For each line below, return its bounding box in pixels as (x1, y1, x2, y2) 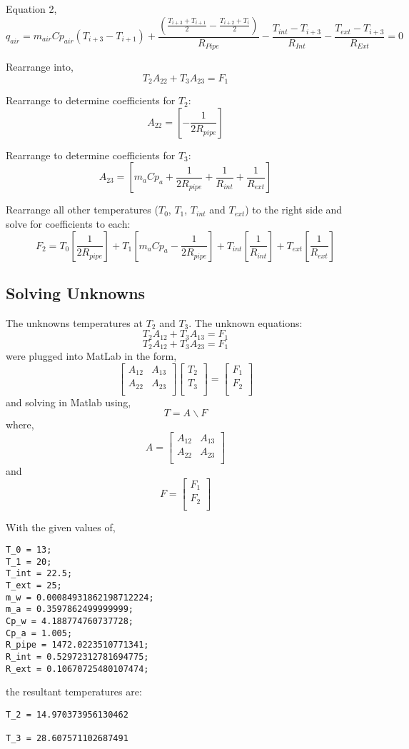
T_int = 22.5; (6, 568, 73, 579)
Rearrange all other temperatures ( (6, 202, 158, 217)
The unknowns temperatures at (6, 315, 143, 330)
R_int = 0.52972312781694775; (6, 652, 149, 663)
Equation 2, (6, 1, 57, 16)
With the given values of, (6, 519, 116, 534)
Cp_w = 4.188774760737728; (6, 616, 133, 627)
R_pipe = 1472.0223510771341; (6, 640, 149, 650)
